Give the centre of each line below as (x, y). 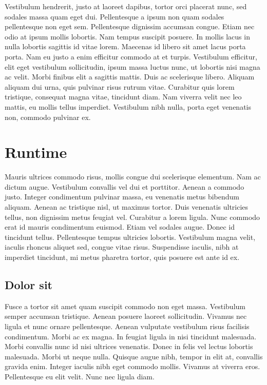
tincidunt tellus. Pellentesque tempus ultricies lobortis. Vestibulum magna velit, (130, 237)
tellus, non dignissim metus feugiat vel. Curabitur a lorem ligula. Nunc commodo (132, 217)
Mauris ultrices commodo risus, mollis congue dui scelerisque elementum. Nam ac (133, 177)
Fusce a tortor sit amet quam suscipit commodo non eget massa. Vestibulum (125, 306)
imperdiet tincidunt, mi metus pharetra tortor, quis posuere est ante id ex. (122, 257)
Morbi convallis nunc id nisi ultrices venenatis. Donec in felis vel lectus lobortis (129, 346)
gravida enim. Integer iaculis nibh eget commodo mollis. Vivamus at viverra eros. (132, 366)
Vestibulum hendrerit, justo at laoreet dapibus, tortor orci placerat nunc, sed (126, 6)
